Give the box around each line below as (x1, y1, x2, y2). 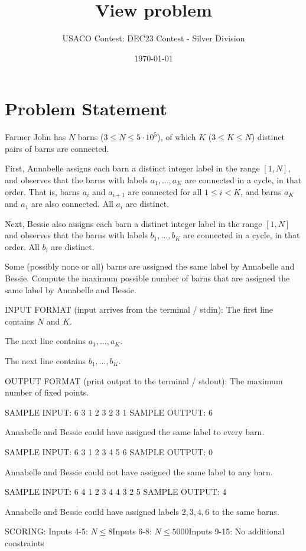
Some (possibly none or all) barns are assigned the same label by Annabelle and (5, 260, 295, 273)
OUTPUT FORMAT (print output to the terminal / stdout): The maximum (5, 374, 283, 387)
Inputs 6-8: (112, 525, 152, 537)
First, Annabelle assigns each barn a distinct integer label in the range (5, 162, 260, 174)
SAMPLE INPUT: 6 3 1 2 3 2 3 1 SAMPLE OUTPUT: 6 (5, 406, 213, 418)
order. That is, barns (5, 185, 80, 197)
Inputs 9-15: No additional (188, 525, 285, 537)
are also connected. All (31, 197, 113, 210)
